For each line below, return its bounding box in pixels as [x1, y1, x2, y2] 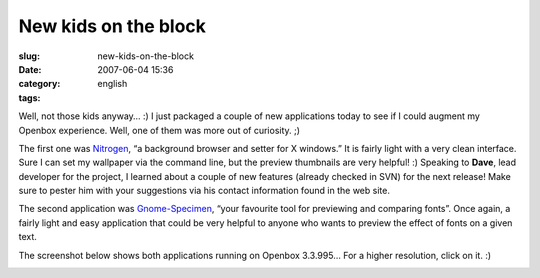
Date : [18, 63, 42, 75]
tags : [18, 91, 41, 104]
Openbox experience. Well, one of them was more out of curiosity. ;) [18, 124, 300, 136]
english [97, 78, 128, 90]
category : [18, 78, 61, 90]
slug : [18, 50, 40, 62]
